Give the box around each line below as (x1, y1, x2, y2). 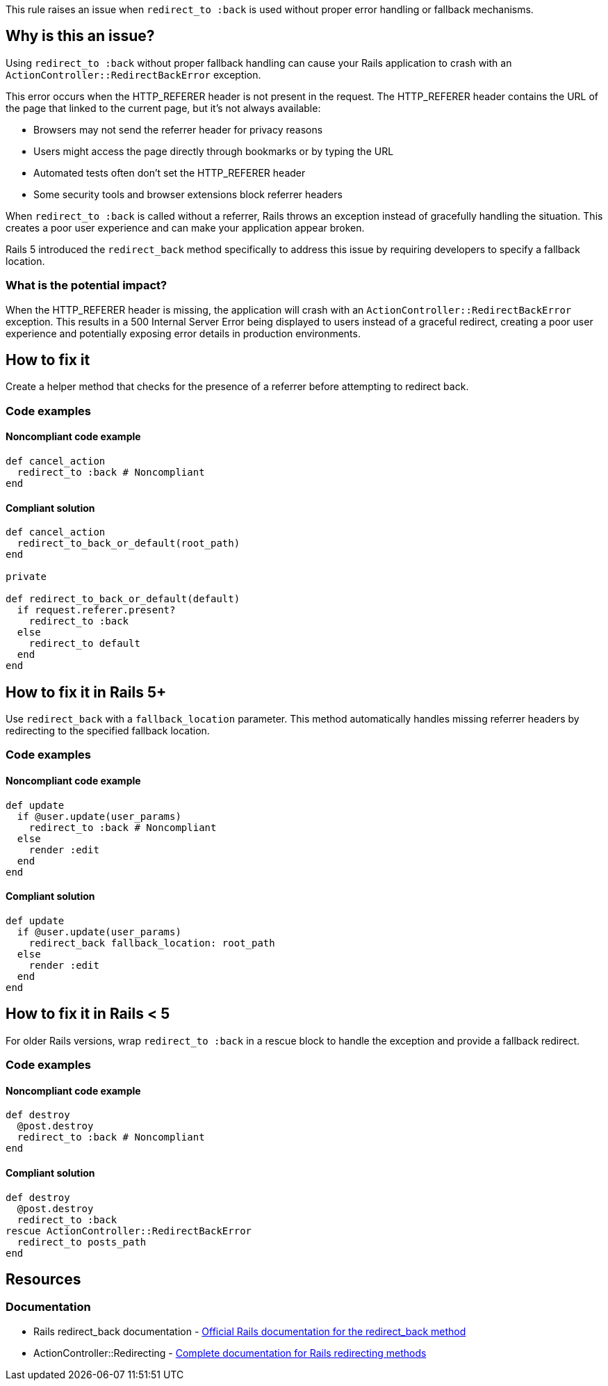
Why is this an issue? (6, 27, 155, 45)
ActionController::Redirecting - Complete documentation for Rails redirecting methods (33, 1346, 427, 1359)
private (6, 571, 47, 583)
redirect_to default (28, 638, 140, 650)
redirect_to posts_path (17, 1236, 147, 1248)
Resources (6, 1270, 81, 1288)
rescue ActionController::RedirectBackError (6, 1225, 252, 1236)
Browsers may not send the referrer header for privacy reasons (33, 123, 323, 136)
